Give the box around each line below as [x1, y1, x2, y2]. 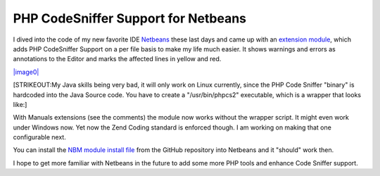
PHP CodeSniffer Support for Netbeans [13, 11, 246, 26]
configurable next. [13, 133, 66, 142]
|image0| [13, 68, 39, 76]
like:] [13, 100, 27, 108]
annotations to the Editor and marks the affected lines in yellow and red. [13, 55, 222, 63]
